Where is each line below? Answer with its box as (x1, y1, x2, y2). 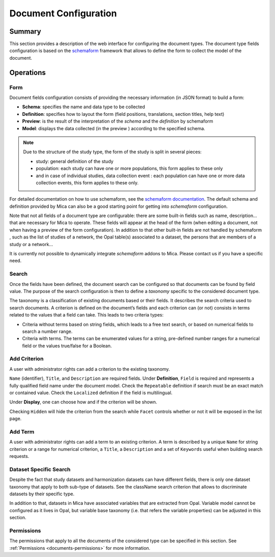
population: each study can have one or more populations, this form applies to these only (36, 165, 223, 172)
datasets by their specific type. (9, 491, 75, 497)
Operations (9, 68, 46, 77)
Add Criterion (9, 355, 44, 362)
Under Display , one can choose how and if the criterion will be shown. (9, 399, 157, 405)
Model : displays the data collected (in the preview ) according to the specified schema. (22, 125, 206, 131)
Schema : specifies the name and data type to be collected (22, 104, 145, 110)
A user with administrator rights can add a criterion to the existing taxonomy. (9, 366, 170, 372)
